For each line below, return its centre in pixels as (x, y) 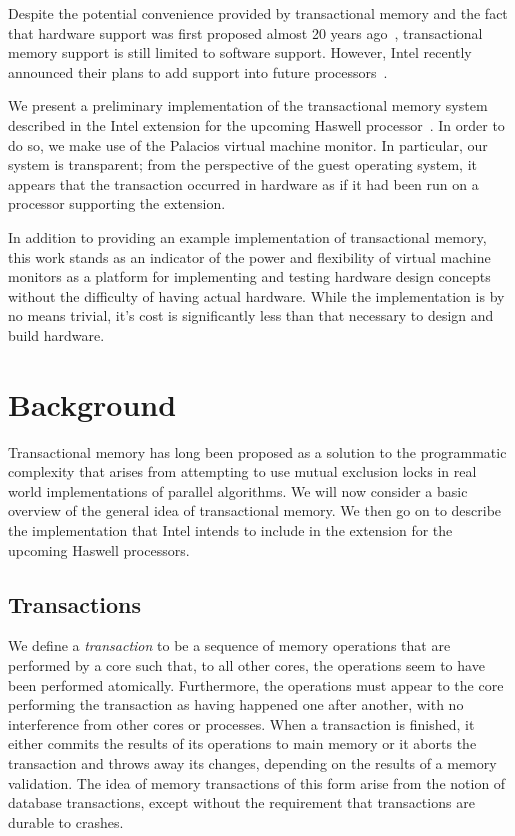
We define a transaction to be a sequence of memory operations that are (229, 645)
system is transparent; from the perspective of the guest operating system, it (242, 164)
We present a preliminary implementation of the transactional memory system (248, 105)
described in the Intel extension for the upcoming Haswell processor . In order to (256, 124)
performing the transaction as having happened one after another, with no (236, 704)
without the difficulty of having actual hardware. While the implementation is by (256, 295)
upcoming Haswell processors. (99, 549)
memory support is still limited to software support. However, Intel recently (240, 52)
